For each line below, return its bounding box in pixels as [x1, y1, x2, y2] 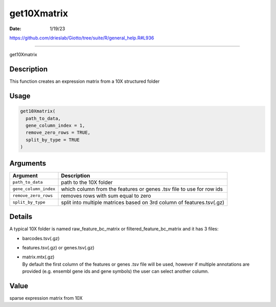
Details [9, 212, 33, 221]
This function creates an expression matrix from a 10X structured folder [9, 78, 160, 84]
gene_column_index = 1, [26, 123, 85, 129]
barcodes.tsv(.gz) [22, 235, 60, 241]
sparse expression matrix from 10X [9, 295, 83, 301]
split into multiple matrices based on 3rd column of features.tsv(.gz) [61, 199, 225, 206]
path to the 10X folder [61, 179, 113, 186]
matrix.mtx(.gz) [22, 254, 55, 260]
